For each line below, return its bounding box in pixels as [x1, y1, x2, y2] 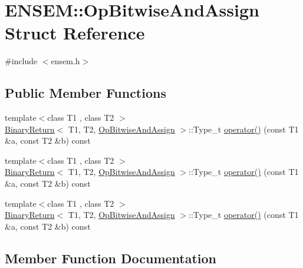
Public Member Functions [5, 84, 166, 102]
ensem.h [51, 55, 80, 67]
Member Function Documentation [5, 249, 217, 267]
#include [5, 55, 38, 67]
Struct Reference [5, 21, 145, 45]
